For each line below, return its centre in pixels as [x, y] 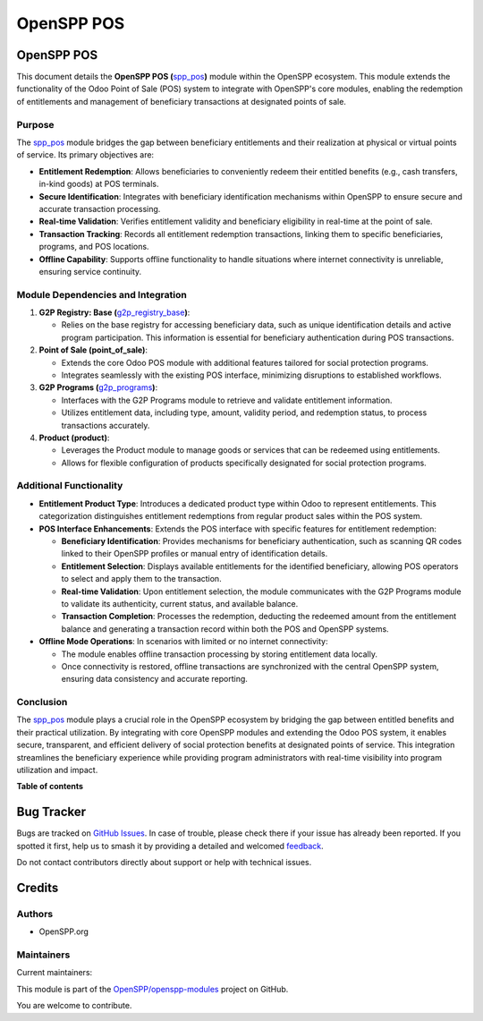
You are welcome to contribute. [74, 1006]
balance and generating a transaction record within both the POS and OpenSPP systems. [225, 629]
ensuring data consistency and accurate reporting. [154, 679]
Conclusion [42, 702]
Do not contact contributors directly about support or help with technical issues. [164, 863]
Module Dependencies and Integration [102, 294]
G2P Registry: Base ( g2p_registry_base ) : [114, 312]
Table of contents [50, 787]
